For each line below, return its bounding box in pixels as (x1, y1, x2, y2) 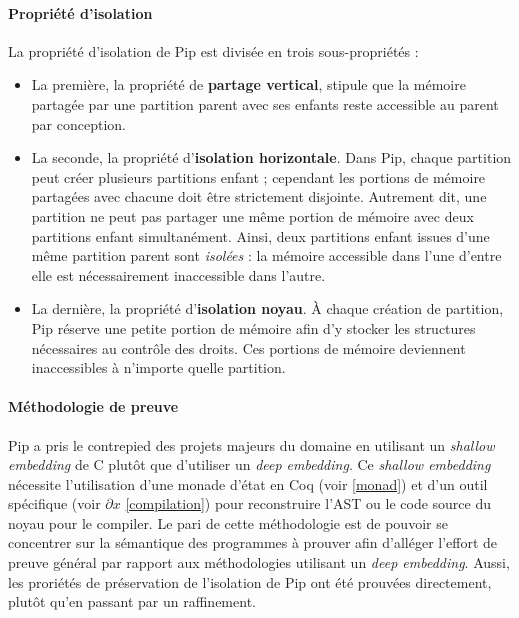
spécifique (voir (8, 493, 101, 514)
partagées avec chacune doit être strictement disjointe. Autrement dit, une (31, 186, 487, 207)
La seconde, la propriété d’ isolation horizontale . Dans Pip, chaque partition (31, 147, 512, 168)
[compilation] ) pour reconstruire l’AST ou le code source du (125, 493, 492, 514)
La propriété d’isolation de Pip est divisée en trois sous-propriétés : (8, 40, 419, 61)
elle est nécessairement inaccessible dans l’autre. (31, 264, 326, 285)
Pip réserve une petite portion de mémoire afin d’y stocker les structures (31, 317, 476, 338)
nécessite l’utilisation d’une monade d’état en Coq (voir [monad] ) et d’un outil (8, 473, 488, 494)
